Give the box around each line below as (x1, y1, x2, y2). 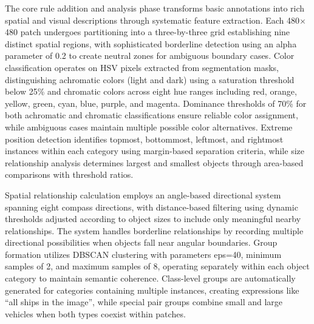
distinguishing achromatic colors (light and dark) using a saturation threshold (5, 73, 295, 86)
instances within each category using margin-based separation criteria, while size (5, 144, 304, 157)
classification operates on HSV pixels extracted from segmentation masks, (5, 61, 279, 73)
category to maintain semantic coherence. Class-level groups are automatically (5, 272, 296, 285)
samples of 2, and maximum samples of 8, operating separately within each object (5, 260, 310, 272)
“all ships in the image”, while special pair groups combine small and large (5, 295, 283, 308)
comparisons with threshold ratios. (5, 168, 134, 181)
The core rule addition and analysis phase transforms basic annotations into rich (5, 2, 305, 14)
